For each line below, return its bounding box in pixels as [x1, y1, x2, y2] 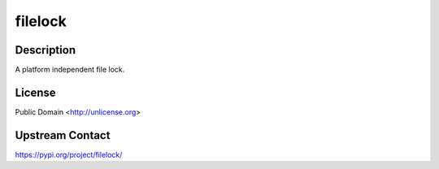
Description [15, 43, 76, 57]
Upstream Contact [15, 128, 111, 142]
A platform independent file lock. [15, 65, 125, 75]
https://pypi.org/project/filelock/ [15, 149, 123, 159]
